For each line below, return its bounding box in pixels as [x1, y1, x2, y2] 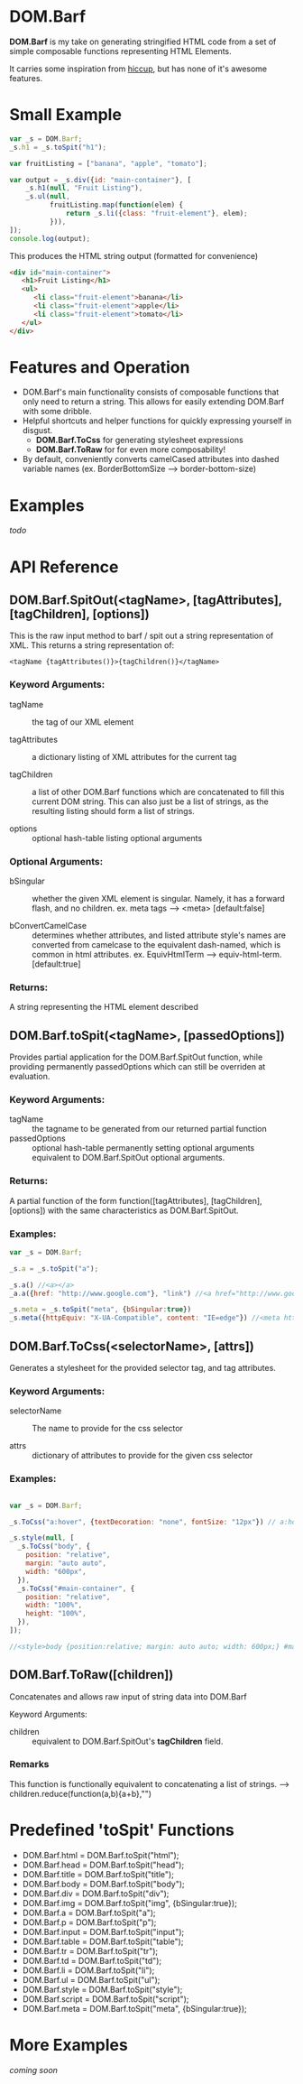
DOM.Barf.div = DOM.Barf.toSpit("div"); [22, 1888, 170, 1899]
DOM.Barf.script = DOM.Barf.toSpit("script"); [22, 1993, 189, 2005]
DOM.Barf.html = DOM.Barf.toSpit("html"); [22, 1849, 179, 1860]
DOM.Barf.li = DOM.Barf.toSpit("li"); [22, 1965, 155, 1976]
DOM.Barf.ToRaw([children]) [9, 1667, 174, 1682]
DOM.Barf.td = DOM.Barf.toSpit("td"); [22, 1955, 162, 1966]
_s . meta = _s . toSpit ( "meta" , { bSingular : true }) [9, 1305, 192, 1314]
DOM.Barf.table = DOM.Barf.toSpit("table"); [22, 1936, 184, 1947]
